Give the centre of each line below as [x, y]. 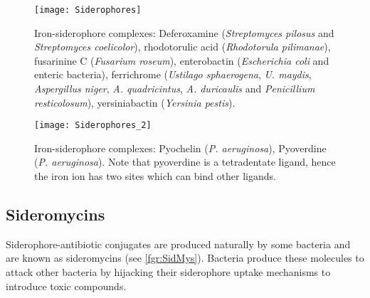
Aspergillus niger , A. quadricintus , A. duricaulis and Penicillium [175, 89]
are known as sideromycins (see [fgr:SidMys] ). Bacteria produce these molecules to [185, 258]
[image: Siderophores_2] [93, 126]
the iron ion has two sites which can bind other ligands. [155, 176]
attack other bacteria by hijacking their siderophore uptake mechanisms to [168, 272]
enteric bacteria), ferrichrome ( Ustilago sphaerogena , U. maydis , [173, 74]
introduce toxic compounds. [66, 286]
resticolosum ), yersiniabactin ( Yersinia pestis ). [135, 102]
